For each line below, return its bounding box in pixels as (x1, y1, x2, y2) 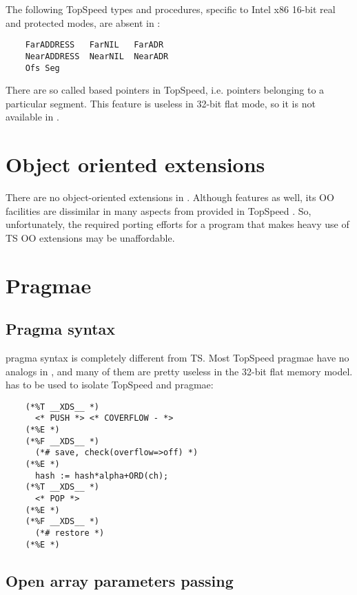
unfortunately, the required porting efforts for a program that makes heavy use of (6, 217, 349, 231)
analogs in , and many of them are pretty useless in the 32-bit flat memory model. (6, 364, 353, 378)
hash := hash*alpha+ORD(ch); (34, 470, 169, 481)
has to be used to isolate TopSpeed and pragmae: (6, 377, 214, 392)
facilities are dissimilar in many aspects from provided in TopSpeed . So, (6, 203, 312, 218)
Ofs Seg (25, 63, 60, 73)
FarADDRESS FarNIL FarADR (25, 40, 164, 50)
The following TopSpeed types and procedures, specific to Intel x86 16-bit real (6, 2, 336, 16)
